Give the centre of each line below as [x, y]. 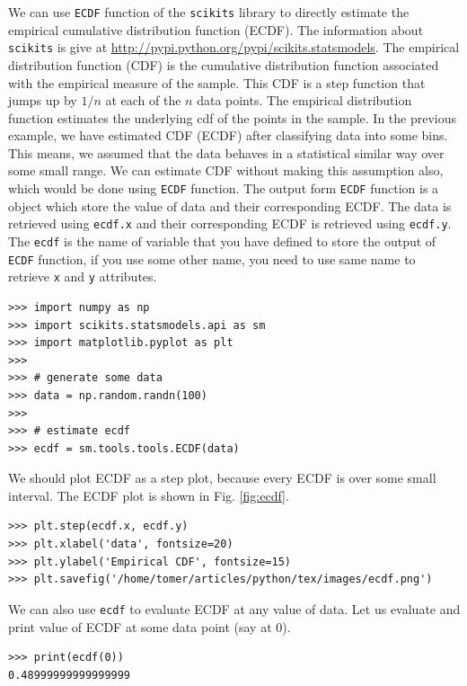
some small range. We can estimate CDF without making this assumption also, [226, 170]
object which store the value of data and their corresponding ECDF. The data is [230, 205]
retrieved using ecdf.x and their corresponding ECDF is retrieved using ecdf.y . [230, 223]
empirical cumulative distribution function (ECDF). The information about [216, 29]
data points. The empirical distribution [304, 100]
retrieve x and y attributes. [83, 276]
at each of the [143, 100]
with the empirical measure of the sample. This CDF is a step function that [217, 82]
